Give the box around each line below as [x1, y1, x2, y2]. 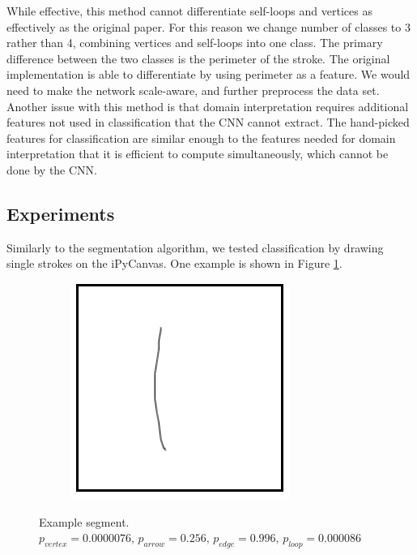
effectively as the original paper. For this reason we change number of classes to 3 [6, 18, 411, 35]
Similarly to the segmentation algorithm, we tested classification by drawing [6, 239, 384, 256]
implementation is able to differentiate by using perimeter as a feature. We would [6, 66, 411, 83]
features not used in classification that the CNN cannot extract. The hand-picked [6, 114, 410, 131]
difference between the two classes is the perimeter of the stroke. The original [6, 49, 390, 67]
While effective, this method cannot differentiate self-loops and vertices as [6, 2, 372, 19]
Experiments [6, 200, 115, 226]
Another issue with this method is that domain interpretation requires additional [6, 97, 409, 114]
